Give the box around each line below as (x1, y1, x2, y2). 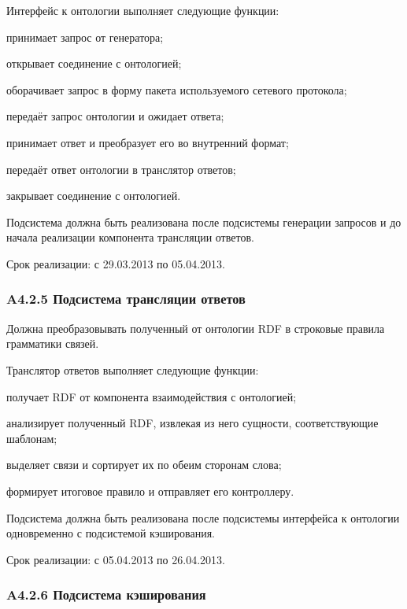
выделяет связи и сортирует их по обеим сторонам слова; (6, 456, 282, 473)
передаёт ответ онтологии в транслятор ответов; (6, 161, 236, 177)
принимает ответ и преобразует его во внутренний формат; (6, 134, 289, 150)
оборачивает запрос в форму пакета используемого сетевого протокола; (6, 81, 347, 98)
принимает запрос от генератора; (6, 28, 164, 45)
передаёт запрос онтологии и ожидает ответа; (6, 108, 224, 124)
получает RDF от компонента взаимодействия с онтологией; (6, 388, 297, 404)
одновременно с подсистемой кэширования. (6, 525, 215, 541)
